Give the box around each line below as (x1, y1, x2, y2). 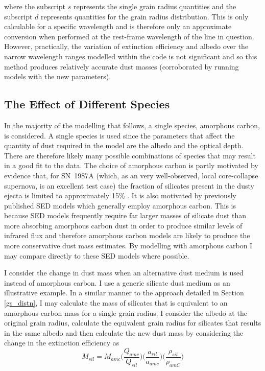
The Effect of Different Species (4, 96, 170, 112)
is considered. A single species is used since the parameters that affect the (4, 130, 235, 141)
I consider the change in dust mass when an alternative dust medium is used (4, 267, 244, 278)
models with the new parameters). (4, 71, 111, 82)
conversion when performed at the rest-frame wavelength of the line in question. (4, 31, 254, 41)
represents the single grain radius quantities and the (73, 1, 236, 11)
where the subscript (4, 1, 66, 11)
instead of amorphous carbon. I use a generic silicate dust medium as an (4, 277, 230, 288)
